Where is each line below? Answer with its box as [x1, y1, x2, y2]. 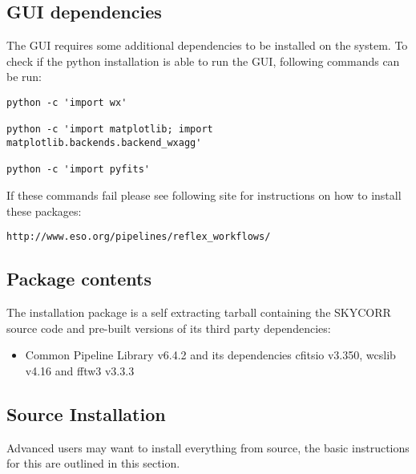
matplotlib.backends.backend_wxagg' [6, 136, 202, 148]
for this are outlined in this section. [6, 455, 180, 472]
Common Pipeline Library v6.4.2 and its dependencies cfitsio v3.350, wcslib [25, 346, 396, 363]
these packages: [6, 202, 82, 219]
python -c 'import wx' [6, 96, 127, 108]
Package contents [6, 266, 151, 291]
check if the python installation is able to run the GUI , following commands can [6, 52, 400, 69]
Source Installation [6, 401, 166, 426]
